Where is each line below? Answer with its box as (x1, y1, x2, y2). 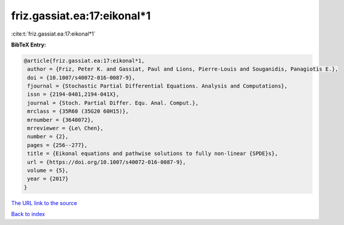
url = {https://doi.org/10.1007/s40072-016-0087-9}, (27, 159, 186, 165)
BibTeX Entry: (11, 41, 46, 48)
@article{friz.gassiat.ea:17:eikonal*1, (23, 57, 145, 64)
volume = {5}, (27, 167, 69, 174)
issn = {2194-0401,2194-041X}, (27, 91, 120, 98)
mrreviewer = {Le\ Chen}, (27, 125, 104, 132)
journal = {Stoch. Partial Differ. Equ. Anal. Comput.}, (27, 100, 199, 106)
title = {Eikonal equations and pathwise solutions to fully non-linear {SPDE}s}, (27, 150, 278, 157)
